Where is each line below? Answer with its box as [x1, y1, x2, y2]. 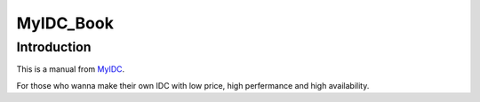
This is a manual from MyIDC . [16, 64, 125, 75]
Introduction [16, 39, 92, 55]
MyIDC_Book [16, 13, 115, 33]
